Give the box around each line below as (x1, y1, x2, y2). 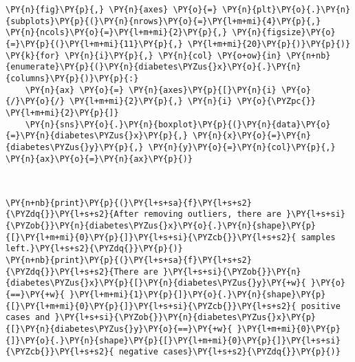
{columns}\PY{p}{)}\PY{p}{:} (6, 73, 139, 83)
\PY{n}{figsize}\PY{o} (232, 28, 336, 38)
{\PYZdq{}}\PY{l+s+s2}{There (6, 266, 139, 277)
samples (301, 232, 336, 242)
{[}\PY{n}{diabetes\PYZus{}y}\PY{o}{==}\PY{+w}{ (6, 324, 233, 334)
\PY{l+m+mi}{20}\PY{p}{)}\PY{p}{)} (187, 39, 351, 49)
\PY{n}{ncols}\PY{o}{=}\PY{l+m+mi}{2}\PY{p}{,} (6, 28, 228, 38)
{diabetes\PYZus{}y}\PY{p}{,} (6, 142, 144, 152)
